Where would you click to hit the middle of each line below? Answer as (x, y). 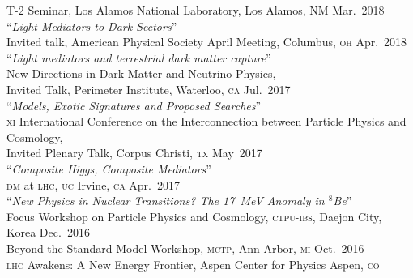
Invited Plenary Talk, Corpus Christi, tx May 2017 (134, 153)
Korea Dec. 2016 (48, 232)
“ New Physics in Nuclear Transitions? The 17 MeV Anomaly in (166, 201)
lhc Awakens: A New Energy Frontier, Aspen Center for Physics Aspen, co (193, 264)
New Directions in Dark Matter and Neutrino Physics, (141, 73)
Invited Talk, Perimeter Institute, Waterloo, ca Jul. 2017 (149, 89)
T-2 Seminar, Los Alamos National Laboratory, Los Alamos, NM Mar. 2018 (196, 10)
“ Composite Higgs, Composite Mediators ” (109, 168)
